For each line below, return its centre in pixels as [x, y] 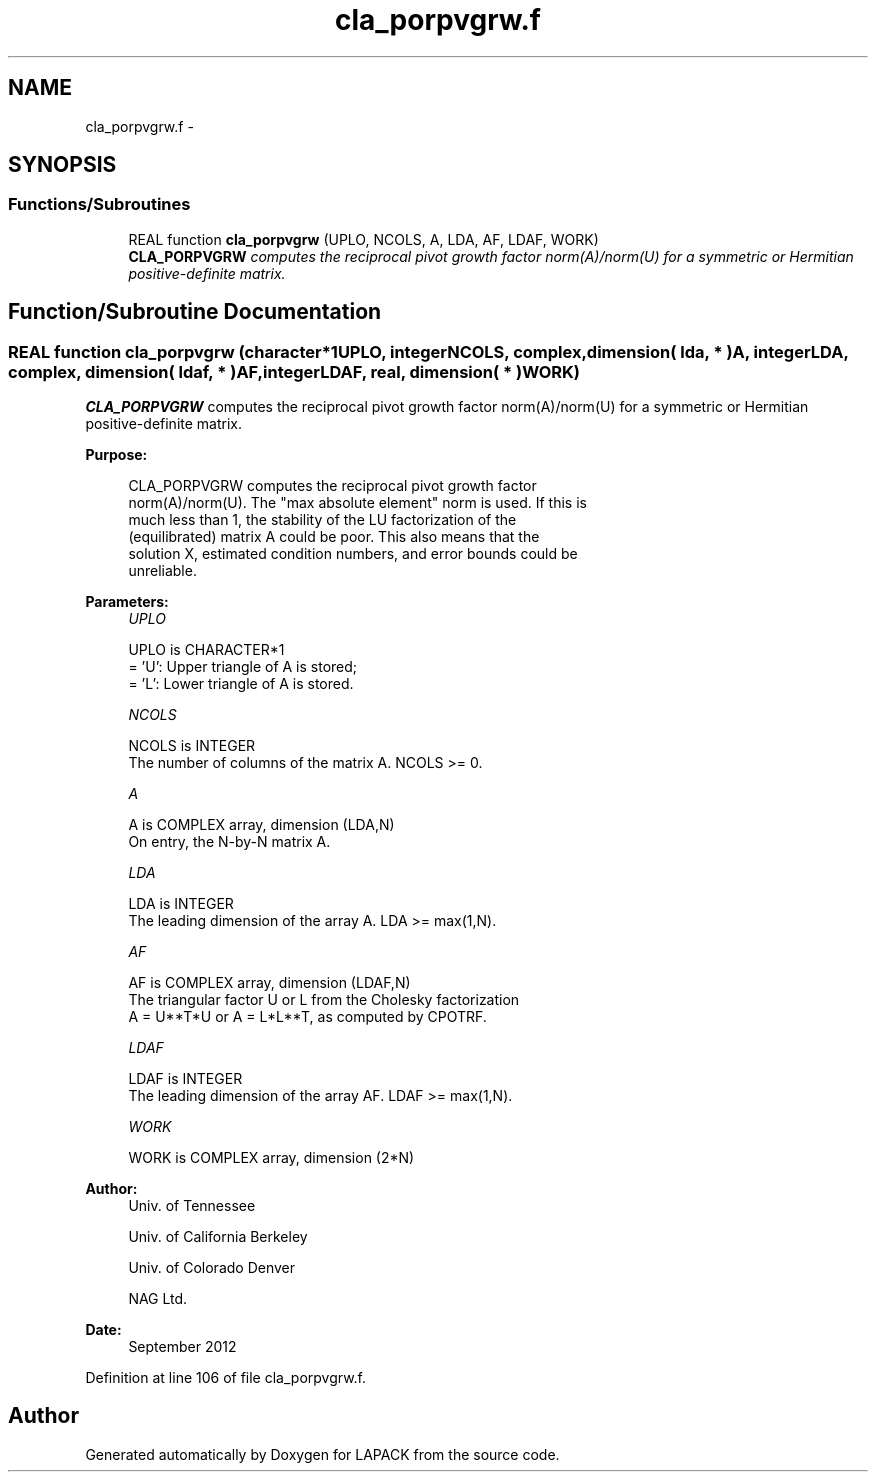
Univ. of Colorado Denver [212, 1268]
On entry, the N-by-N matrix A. [229, 842]
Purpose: [116, 455]
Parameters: [127, 602]
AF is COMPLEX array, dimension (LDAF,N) [269, 983]
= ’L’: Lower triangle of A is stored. [241, 684]
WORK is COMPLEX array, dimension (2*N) [271, 1158]
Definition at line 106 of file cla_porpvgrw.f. [226, 1378]
